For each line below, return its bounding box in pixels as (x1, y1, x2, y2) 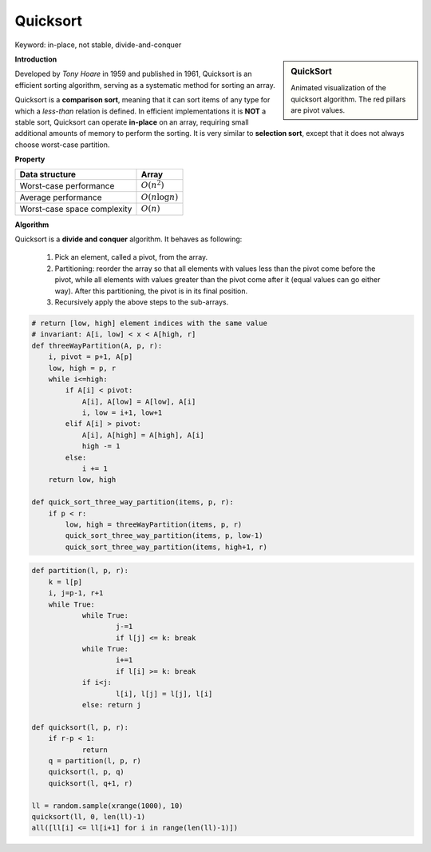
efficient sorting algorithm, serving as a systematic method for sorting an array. (14, 80, 275, 90)
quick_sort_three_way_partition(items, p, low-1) (65, 532, 263, 540)
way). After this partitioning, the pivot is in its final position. (54, 286, 248, 296)
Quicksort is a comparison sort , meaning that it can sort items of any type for (14, 95, 271, 105)
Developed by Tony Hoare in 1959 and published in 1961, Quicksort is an (14, 69, 252, 79)
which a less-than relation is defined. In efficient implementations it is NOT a (14, 106, 267, 116)
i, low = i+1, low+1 (81, 408, 163, 417)
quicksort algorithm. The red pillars (291, 94, 406, 104)
